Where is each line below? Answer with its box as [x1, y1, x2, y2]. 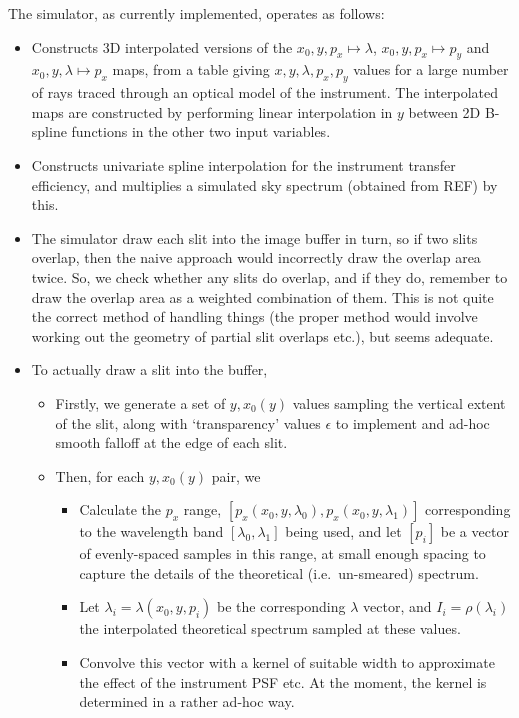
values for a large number [353, 59, 509, 80]
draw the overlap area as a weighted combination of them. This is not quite [31, 286, 494, 307]
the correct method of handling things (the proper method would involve [31, 306, 478, 327]
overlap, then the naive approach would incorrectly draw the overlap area [31, 247, 481, 268]
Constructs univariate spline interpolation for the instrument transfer [31, 154, 456, 175]
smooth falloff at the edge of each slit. [55, 432, 288, 453]
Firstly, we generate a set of [55, 392, 226, 413]
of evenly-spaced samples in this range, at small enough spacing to [79, 543, 486, 564]
